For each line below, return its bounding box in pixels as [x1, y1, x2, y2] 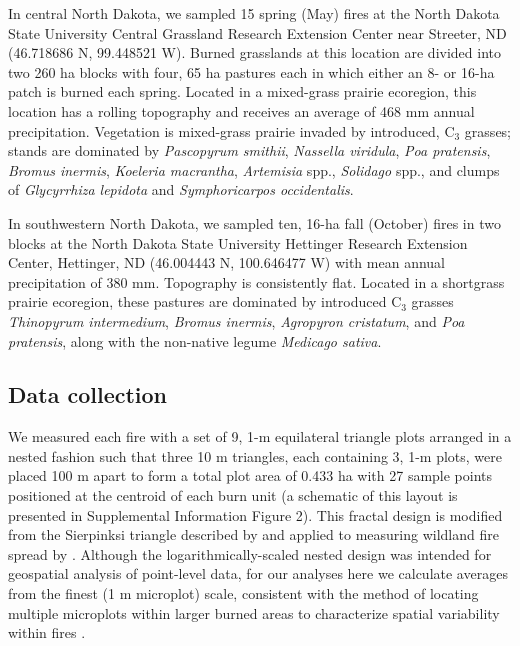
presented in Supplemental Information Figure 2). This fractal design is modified [8, 504, 503, 525]
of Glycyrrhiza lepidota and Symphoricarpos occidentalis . [8, 179, 354, 200]
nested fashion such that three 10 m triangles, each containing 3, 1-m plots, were [8, 445, 502, 466]
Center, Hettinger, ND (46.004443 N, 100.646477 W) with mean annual [8, 252, 445, 273]
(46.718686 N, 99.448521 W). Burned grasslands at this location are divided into [8, 42, 501, 63]
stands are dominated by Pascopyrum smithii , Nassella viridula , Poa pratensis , [8, 140, 491, 161]
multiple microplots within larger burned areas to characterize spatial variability [8, 602, 500, 623]
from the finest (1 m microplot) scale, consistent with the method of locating [8, 583, 479, 604]
